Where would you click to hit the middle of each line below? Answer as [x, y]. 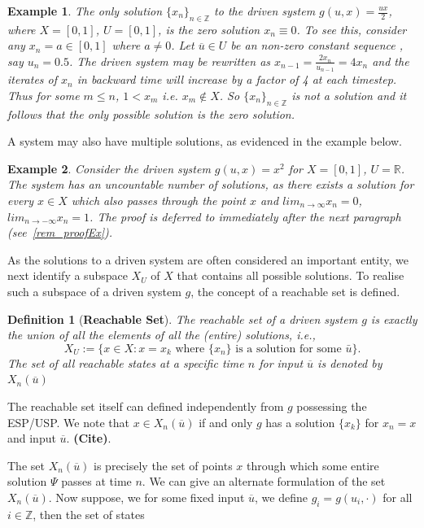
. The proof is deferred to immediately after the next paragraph [245, 216]
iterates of [33, 79]
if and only [226, 422]
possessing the [332, 406]
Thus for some [44, 95]
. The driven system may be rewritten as [170, 61]
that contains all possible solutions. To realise [291, 275]
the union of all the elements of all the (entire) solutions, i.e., [162, 335]
